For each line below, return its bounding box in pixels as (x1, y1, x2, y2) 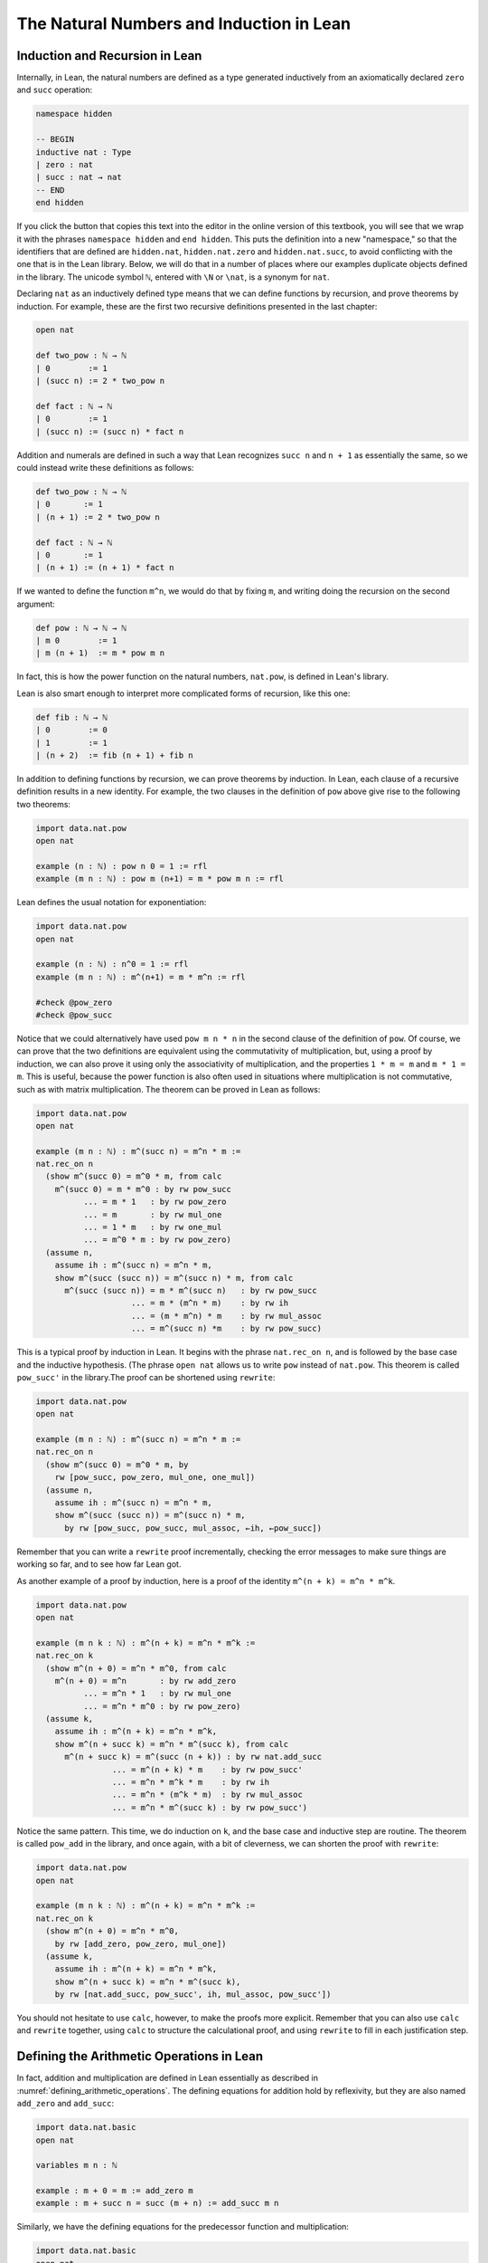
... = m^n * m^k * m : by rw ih (111, 1777, 270, 1788)
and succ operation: (16, 84, 93, 95)
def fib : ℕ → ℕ (35, 711, 108, 722)
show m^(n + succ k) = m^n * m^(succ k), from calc (54, 1739, 289, 1749)
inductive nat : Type (35, 147, 132, 158)
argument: (16, 598, 56, 609)
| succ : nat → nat (35, 172, 122, 183)
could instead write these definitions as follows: (16, 462, 194, 473)
